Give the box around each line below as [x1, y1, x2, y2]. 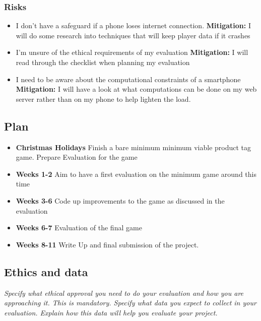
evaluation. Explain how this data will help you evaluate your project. [4, 307, 218, 317]
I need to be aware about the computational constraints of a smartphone [16, 74, 241, 84]
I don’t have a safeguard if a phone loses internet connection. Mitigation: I [16, 20, 251, 31]
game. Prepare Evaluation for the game [16, 152, 138, 162]
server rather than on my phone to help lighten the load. [16, 93, 191, 104]
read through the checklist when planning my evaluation [16, 57, 190, 67]
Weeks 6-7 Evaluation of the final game [16, 222, 142, 233]
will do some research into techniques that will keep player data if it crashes [16, 30, 250, 40]
